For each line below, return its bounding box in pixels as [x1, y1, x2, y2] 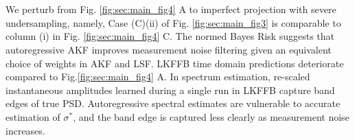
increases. [5, 123, 45, 137]
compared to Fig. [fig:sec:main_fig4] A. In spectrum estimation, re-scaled [5, 69, 310, 84]
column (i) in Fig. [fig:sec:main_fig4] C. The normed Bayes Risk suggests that [5, 29, 334, 43]
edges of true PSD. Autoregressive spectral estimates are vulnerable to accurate [5, 96, 341, 110]
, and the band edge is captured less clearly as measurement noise [73, 109, 350, 124]
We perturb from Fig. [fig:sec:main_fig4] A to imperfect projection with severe [5, 2, 336, 16]
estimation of [5, 109, 60, 124]
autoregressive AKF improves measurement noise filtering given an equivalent [5, 42, 332, 56]
